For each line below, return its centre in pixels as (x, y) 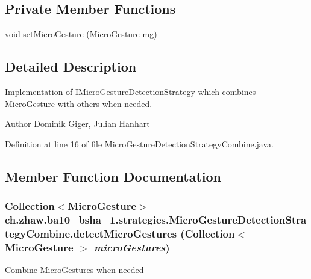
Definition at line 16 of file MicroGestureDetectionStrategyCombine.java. (139, 143)
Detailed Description (71, 66)
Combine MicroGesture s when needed (74, 270)
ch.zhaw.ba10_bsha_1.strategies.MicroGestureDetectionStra (156, 219)
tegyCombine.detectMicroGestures (91, 233)
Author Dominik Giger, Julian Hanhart (77, 124)
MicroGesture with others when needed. (79, 103)
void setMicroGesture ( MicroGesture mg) (81, 34)
